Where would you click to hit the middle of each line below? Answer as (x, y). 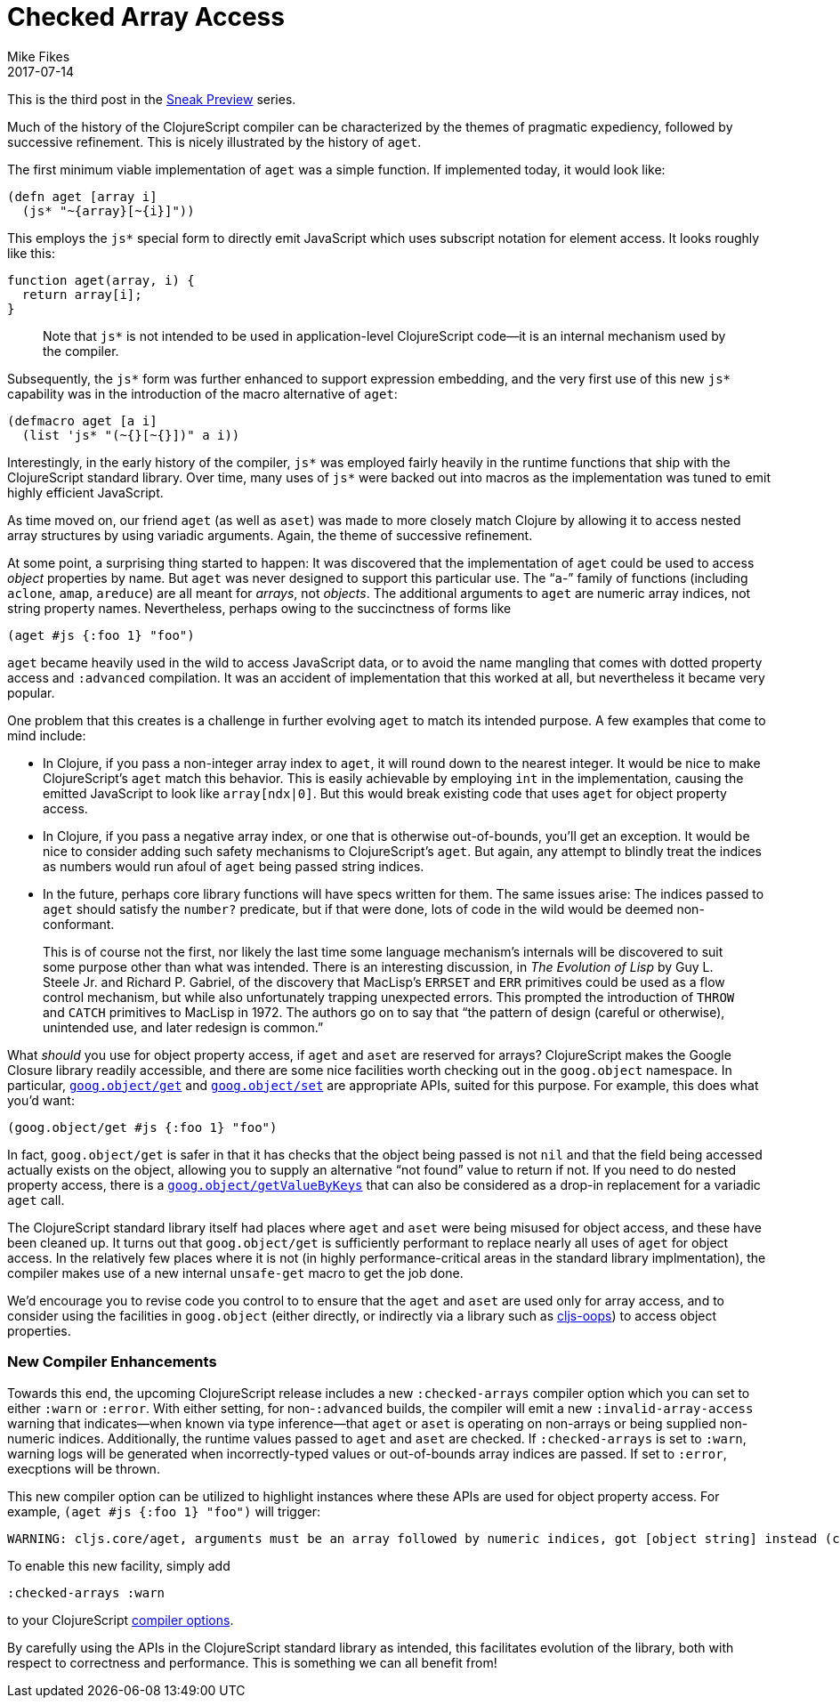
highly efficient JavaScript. (85, 492)
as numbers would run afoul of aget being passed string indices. (234, 866)
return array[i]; (82, 294)
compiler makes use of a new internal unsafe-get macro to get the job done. (235, 1273)
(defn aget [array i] (82, 196)
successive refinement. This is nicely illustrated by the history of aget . (214, 141)
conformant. (79, 924)
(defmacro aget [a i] (82, 420)
